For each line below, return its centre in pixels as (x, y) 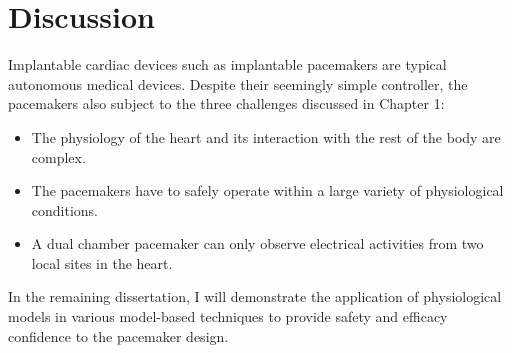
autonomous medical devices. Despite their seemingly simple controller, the (238, 83)
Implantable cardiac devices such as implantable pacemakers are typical (227, 64)
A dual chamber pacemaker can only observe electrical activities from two (257, 243)
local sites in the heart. (102, 262)
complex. (58, 156)
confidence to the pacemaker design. (118, 335)
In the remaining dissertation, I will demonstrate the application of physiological (255, 296)
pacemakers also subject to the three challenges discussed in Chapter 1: (226, 103)
